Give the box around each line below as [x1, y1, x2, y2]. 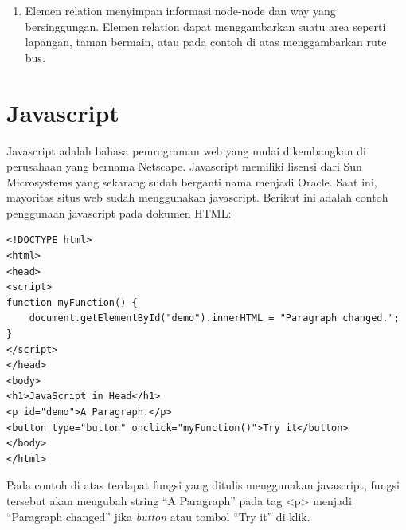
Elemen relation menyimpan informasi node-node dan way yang [25, 2, 336, 18]
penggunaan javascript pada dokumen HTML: [6, 204, 232, 221]
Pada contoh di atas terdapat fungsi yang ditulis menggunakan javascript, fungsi [6, 477, 400, 493]
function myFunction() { [6, 296, 138, 308]
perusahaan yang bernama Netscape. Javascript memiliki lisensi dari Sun [6, 158, 362, 175]
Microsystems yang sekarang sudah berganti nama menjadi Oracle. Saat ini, [6, 173, 377, 190]
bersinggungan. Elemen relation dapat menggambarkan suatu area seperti [25, 18, 386, 34]
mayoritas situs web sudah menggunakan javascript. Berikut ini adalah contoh [6, 189, 388, 206]
